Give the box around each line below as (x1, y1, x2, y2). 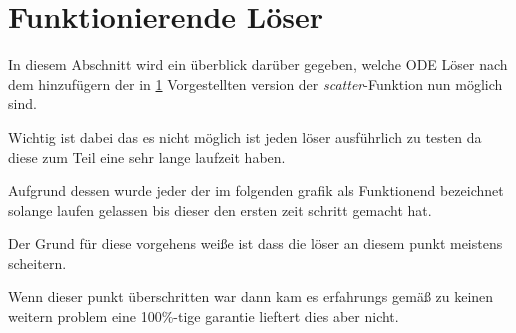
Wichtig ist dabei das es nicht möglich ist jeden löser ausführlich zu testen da (8, 126, 482, 147)
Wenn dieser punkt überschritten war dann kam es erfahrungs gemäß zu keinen (8, 286, 494, 307)
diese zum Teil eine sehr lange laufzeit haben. (8, 146, 286, 167)
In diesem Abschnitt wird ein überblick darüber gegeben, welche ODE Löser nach (8, 54, 508, 75)
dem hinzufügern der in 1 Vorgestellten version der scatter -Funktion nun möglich (8, 73, 503, 94)
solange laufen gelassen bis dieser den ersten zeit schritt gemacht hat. (8, 199, 432, 220)
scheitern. (8, 252, 67, 273)
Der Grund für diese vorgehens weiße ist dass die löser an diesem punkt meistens (8, 233, 503, 254)
